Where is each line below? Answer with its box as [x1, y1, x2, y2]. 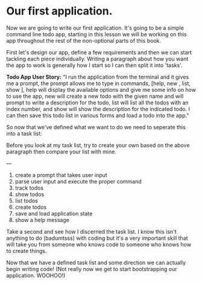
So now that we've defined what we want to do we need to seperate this [6, 123, 186, 130]
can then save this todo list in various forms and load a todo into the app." [6, 112, 189, 119]
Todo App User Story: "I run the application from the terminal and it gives [6, 73, 189, 80]
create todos [14, 203, 47, 211]
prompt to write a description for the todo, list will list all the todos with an [6, 98, 189, 106]
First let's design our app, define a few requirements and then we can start [6, 48, 192, 56]
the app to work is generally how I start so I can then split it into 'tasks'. [6, 62, 183, 69]
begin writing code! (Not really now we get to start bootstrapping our [6, 265, 177, 272]
